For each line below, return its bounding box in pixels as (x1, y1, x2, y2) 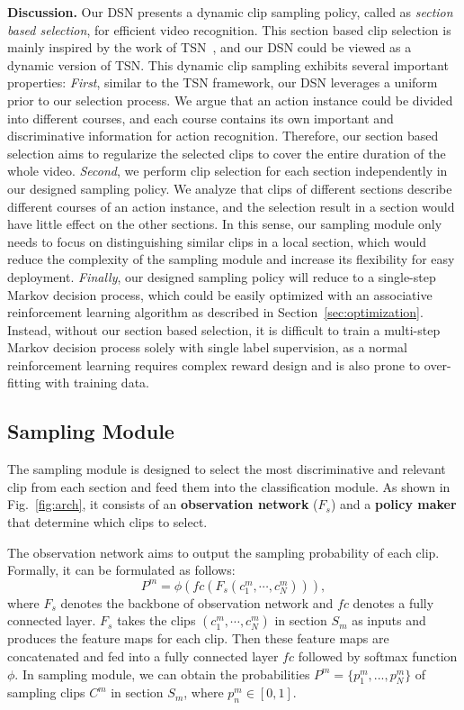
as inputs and (352, 611, 426, 630)
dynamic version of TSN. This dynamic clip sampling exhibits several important (7, 55, 449, 74)
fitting (7, 373, 41, 392)
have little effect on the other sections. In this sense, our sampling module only (7, 214, 442, 233)
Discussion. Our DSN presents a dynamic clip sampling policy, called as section (7, 3, 453, 21)
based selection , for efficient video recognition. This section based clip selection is (7, 20, 451, 39)
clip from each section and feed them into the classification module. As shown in (7, 477, 451, 496)
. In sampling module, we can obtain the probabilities (14, 664, 310, 683)
